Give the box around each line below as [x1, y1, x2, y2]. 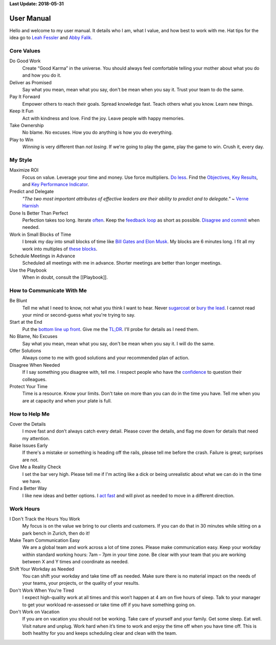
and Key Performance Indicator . [22, 181, 89, 187]
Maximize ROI [9, 167, 39, 173]
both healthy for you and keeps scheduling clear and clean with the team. [22, 630, 177, 636]
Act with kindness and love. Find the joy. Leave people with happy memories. [22, 115, 185, 121]
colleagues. [22, 376, 47, 383]
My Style [9, 156, 33, 163]
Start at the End [9, 319, 43, 325]
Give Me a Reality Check [9, 464, 61, 470]
